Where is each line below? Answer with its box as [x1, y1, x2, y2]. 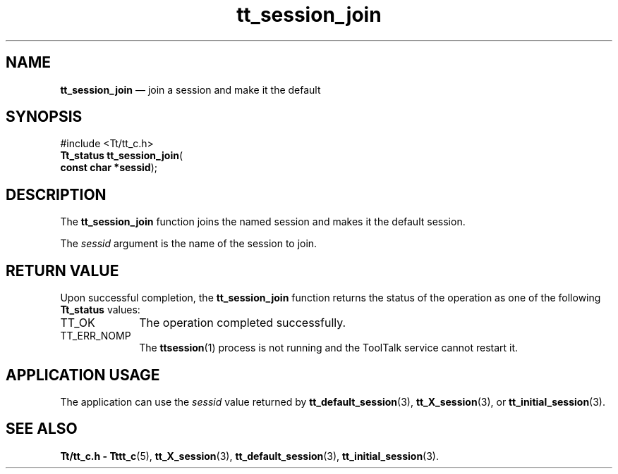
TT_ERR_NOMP [60, 330, 131, 342]
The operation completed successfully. [139, 316, 346, 330]
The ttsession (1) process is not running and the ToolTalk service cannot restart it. [139, 342, 519, 354]
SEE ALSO [6, 420, 78, 438]
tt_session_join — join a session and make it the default [60, 83, 321, 96]
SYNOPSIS [6, 108, 83, 126]
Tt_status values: [60, 304, 140, 316]
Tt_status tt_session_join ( [60, 149, 183, 162]
